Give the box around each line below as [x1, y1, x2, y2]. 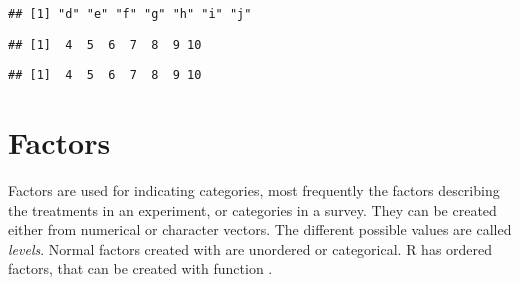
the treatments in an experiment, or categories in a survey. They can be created [8, 199, 497, 220]
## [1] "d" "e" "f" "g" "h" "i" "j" [8, 7, 252, 21]
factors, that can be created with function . [8, 258, 273, 279]
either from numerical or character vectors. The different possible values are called [8, 219, 512, 240]
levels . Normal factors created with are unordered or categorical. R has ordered [8, 238, 493, 259]
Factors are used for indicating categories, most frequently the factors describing [8, 180, 500, 201]
